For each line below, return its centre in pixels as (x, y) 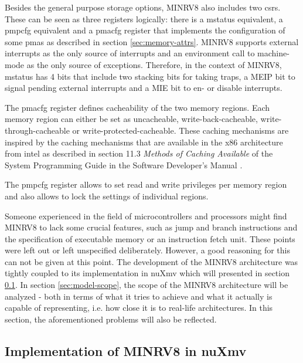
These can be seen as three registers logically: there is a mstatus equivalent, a (144, 18)
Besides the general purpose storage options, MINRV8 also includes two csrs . (143, 7)
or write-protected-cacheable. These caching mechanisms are (181, 130)
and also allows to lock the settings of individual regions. (107, 196)
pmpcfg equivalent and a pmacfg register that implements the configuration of (145, 30)
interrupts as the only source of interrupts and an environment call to (130, 53)
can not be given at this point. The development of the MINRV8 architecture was (151, 261)
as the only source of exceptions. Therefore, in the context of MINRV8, (154, 64)
